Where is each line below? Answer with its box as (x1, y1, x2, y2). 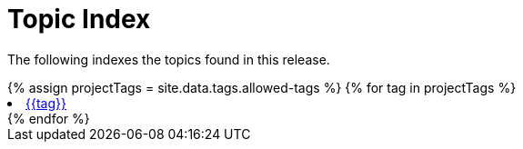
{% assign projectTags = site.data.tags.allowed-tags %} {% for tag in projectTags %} (7, 79, 517, 95)
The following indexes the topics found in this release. (7, 51, 330, 67)
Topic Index (7, 4, 151, 35)
